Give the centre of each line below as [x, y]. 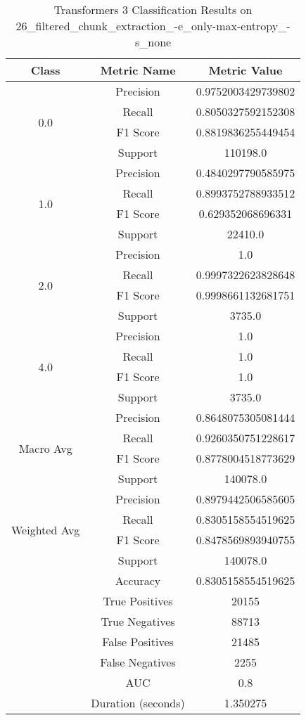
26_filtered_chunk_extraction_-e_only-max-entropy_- [153, 26]
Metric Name [138, 70]
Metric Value [246, 70]
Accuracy [138, 580]
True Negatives [138, 621]
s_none [153, 42]
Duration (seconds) [138, 703]
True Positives [138, 601]
